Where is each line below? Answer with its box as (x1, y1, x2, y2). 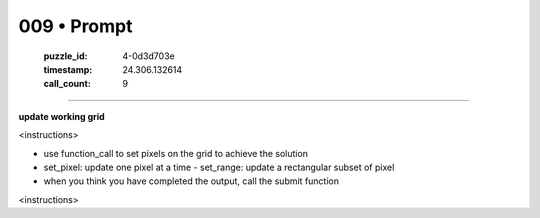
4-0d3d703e (122, 50, 175, 62)
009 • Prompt (18, 15, 133, 37)
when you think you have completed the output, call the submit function (43, 175, 340, 187)
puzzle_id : (43, 50, 88, 62)
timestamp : (43, 63, 93, 75)
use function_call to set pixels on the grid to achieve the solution (43, 147, 309, 159)
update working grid (18, 110, 105, 122)
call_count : (43, 78, 92, 90)
